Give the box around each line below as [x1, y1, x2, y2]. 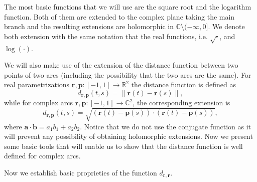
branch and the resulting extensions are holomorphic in [4, 21, 174, 32]
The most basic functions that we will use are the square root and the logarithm [4, 2, 251, 12]
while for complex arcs [4, 97, 73, 108]
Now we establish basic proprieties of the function [4, 167, 157, 177]
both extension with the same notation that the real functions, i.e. [4, 31, 208, 41]
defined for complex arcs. [4, 150, 81, 161]
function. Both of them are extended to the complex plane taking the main [4, 11, 235, 22]
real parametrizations [4, 79, 70, 90]
